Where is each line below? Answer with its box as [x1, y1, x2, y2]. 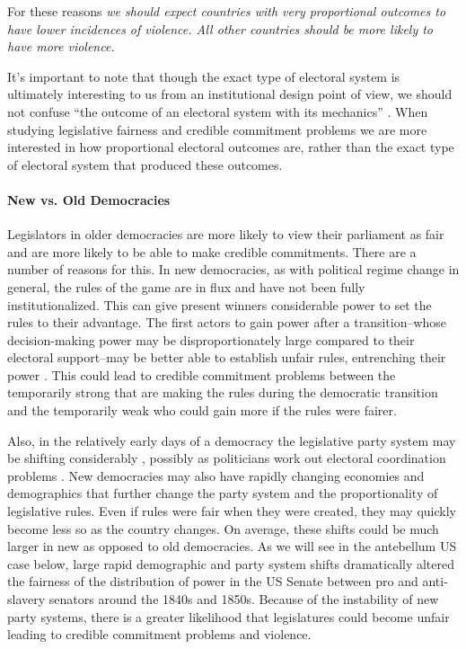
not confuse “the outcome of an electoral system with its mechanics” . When [7, 102, 428, 120]
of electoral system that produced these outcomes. [7, 155, 283, 173]
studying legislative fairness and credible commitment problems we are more [7, 120, 427, 138]
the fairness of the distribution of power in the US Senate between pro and [7, 572, 418, 591]
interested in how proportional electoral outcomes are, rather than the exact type [7, 138, 454, 156]
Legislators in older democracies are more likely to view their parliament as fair [7, 225, 444, 244]
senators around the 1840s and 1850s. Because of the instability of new [48, 590, 439, 609]
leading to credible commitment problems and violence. [7, 625, 312, 644]
